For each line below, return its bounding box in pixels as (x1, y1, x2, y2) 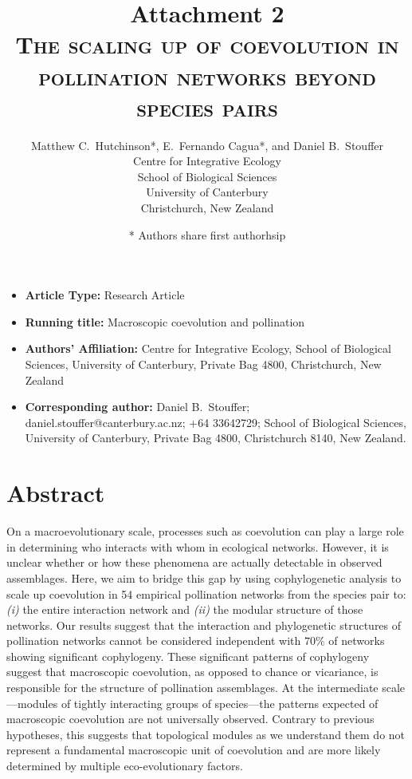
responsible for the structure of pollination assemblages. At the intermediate (6, 679, 379, 696)
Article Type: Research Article (25, 287, 185, 303)
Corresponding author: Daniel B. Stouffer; (25, 398, 250, 415)
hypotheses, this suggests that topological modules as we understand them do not (6, 726, 406, 742)
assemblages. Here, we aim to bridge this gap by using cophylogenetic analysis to (6, 569, 402, 586)
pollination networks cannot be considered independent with (6, 632, 301, 649)
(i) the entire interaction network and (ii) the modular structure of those (6, 601, 363, 618)
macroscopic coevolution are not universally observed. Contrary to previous (6, 710, 375, 727)
